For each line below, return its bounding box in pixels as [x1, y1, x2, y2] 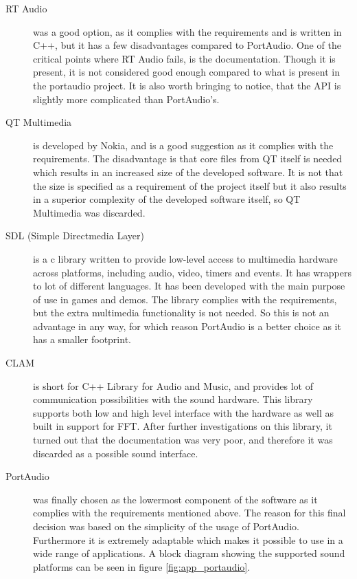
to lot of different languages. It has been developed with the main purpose [33, 278, 345, 293]
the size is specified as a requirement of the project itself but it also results [33, 178, 347, 193]
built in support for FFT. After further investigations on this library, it [33, 419, 332, 433]
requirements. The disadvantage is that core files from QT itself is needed [33, 151, 343, 166]
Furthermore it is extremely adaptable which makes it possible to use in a [33, 532, 343, 547]
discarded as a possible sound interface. [33, 446, 198, 460]
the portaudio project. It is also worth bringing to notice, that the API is [33, 78, 341, 92]
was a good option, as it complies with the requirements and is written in [33, 24, 342, 39]
